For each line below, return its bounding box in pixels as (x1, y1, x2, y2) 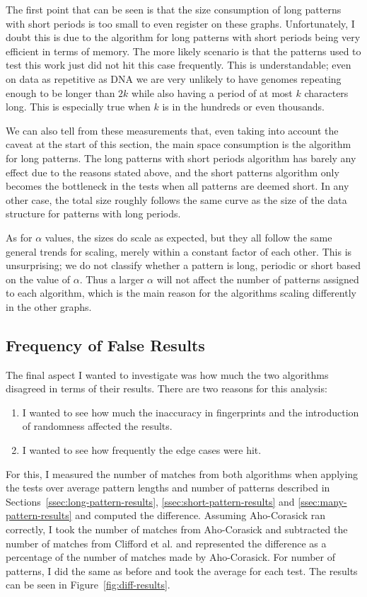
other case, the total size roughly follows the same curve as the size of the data (6, 192, 347, 207)
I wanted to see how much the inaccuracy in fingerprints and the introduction (22, 404, 359, 419)
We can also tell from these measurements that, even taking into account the (6, 123, 339, 137)
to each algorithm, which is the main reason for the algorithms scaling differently (6, 285, 356, 300)
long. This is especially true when (6, 99, 151, 114)
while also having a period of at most (132, 85, 293, 100)
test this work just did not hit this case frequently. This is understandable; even (6, 57, 351, 72)
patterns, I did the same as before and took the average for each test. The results (6, 563, 358, 578)
